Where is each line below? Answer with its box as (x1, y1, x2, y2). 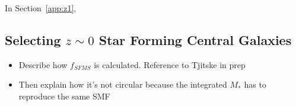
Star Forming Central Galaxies (98, 30, 292, 49)
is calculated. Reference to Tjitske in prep (94, 58, 246, 70)
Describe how (18, 58, 68, 70)
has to (244, 78, 266, 91)
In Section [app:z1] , (5, 2, 77, 14)
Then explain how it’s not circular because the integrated (18, 78, 227, 91)
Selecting (5, 30, 61, 49)
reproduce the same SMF (18, 89, 110, 102)
